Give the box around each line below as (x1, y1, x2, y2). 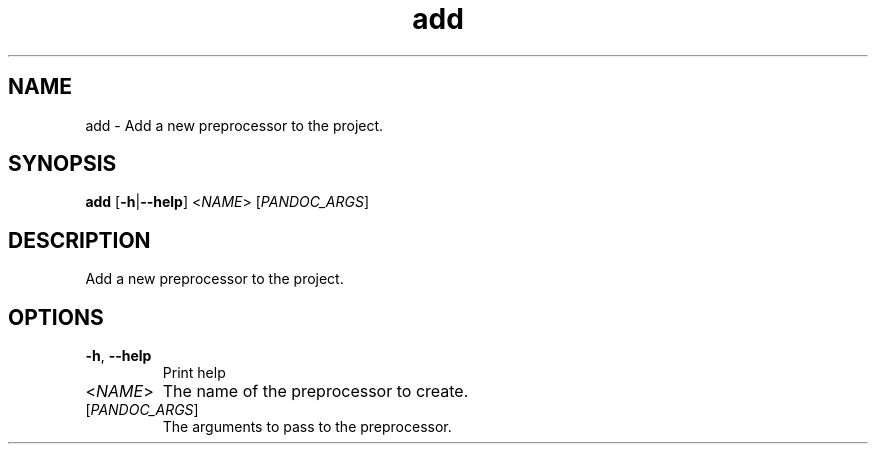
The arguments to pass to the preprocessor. (162, 418, 452, 436)
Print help (162, 364, 226, 382)
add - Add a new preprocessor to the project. (85, 116, 384, 134)
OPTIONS (8, 304, 104, 330)
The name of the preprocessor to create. (162, 381, 469, 402)
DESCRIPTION (8, 227, 151, 253)
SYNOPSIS (8, 151, 117, 177)
